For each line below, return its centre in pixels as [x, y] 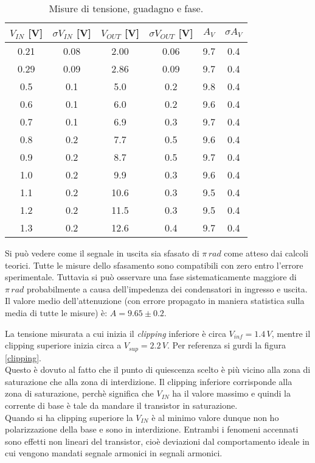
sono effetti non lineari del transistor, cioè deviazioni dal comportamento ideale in [157, 441]
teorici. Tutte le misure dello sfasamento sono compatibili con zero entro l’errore [154, 265]
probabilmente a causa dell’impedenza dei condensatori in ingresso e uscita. [167, 288]
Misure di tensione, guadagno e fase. [126, 8]
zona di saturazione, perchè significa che [79, 393]
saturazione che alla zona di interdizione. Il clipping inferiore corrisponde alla [149, 381]
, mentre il [291, 333]
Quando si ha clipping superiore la [69, 417]
